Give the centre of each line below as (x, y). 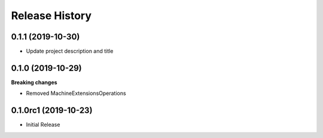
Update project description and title (70, 51)
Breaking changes (34, 82)
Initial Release (43, 125)
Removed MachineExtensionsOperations (76, 93)
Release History (51, 16)
